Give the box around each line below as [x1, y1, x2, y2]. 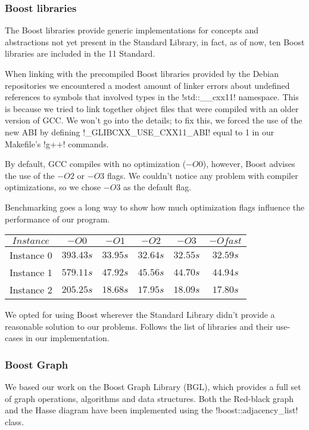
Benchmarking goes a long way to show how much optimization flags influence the [5, 200, 305, 213]
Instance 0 [10, 248, 52, 262]
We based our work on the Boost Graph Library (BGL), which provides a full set [5, 380, 301, 393]
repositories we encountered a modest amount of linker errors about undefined [5, 79, 290, 91]
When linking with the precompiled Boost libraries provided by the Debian [5, 67, 279, 79]
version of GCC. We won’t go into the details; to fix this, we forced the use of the [5, 114, 302, 126]
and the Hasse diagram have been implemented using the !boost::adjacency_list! [5, 404, 298, 416]
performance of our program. [5, 212, 110, 225]
